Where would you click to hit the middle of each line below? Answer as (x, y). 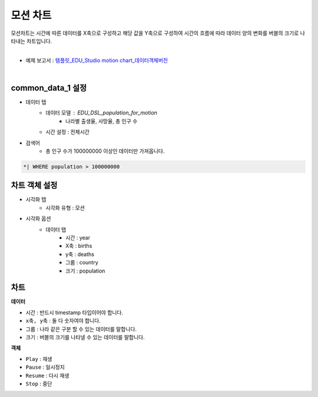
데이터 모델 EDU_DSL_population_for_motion (101, 113)
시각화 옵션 (38, 219)
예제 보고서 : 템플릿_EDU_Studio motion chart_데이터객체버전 (97, 60)
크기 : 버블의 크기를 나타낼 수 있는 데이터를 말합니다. (85, 337)
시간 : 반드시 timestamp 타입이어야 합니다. (74, 312)
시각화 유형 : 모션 (65, 208)
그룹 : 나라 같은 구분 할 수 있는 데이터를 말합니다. (81, 329)
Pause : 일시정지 (45, 367)
